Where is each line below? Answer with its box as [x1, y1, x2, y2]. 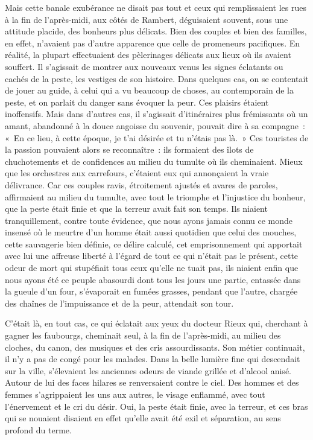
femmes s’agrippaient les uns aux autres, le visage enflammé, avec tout [5, 388, 265, 400]
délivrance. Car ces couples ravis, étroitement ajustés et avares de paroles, [5, 178, 278, 191]
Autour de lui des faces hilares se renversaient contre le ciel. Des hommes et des [5, 376, 299, 389]
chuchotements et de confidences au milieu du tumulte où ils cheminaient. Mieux [5, 155, 303, 167]
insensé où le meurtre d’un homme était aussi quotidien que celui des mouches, [5, 226, 297, 238]
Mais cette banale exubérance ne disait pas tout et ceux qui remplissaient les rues [5, 1, 306, 13]
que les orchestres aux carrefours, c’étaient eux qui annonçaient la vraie [5, 167, 269, 179]
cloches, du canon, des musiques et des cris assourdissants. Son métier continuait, [5, 340, 305, 353]
